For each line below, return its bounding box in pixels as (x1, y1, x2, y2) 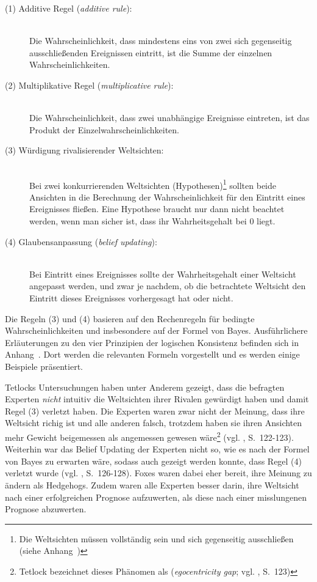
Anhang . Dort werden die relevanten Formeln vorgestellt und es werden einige (5, 348, 300, 361)
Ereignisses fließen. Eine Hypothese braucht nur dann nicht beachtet (29, 202, 285, 215)
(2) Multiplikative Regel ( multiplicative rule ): (5, 78, 174, 91)
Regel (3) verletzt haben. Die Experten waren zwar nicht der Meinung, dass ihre (5, 404, 305, 417)
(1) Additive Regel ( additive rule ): (5, 2, 132, 14)
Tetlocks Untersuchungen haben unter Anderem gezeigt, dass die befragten (5, 380, 285, 393)
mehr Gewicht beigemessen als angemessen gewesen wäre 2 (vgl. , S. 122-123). (5, 429, 294, 443)
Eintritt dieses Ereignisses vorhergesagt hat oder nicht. (29, 291, 233, 304)
